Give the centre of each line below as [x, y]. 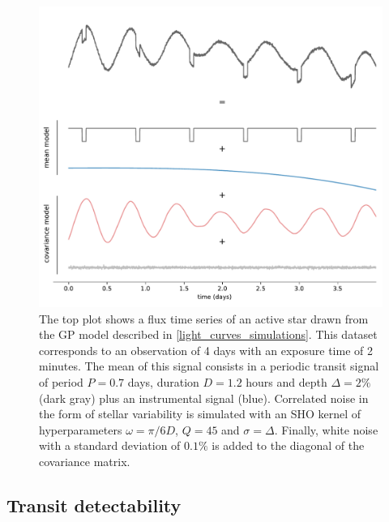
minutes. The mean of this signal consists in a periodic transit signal [209, 366]
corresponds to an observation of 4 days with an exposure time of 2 [206, 350]
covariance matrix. [85, 461]
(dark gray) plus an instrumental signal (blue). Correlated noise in [204, 398]
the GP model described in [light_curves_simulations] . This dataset [208, 334]
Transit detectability [94, 505]
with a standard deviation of [110, 445]
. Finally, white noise [326, 429]
